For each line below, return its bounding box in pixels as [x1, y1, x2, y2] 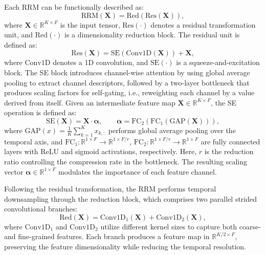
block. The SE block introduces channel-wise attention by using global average [4, 67, 250, 77]
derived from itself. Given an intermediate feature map [4, 97, 175, 108]
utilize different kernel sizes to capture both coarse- [100, 221, 261, 231]
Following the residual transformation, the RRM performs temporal [4, 183, 216, 194]
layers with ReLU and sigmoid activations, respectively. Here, [4, 146, 197, 157]
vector [4, 166, 24, 177]
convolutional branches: [4, 203, 78, 214]
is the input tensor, [60, 19, 120, 30]
